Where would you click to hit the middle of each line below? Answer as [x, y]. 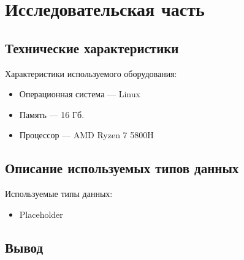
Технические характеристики [92, 47]
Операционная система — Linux [80, 94]
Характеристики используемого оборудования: [91, 73]
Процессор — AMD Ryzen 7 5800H [86, 135]
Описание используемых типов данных [122, 168]
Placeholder [41, 214]
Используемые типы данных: [59, 194]
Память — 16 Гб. [52, 114]
